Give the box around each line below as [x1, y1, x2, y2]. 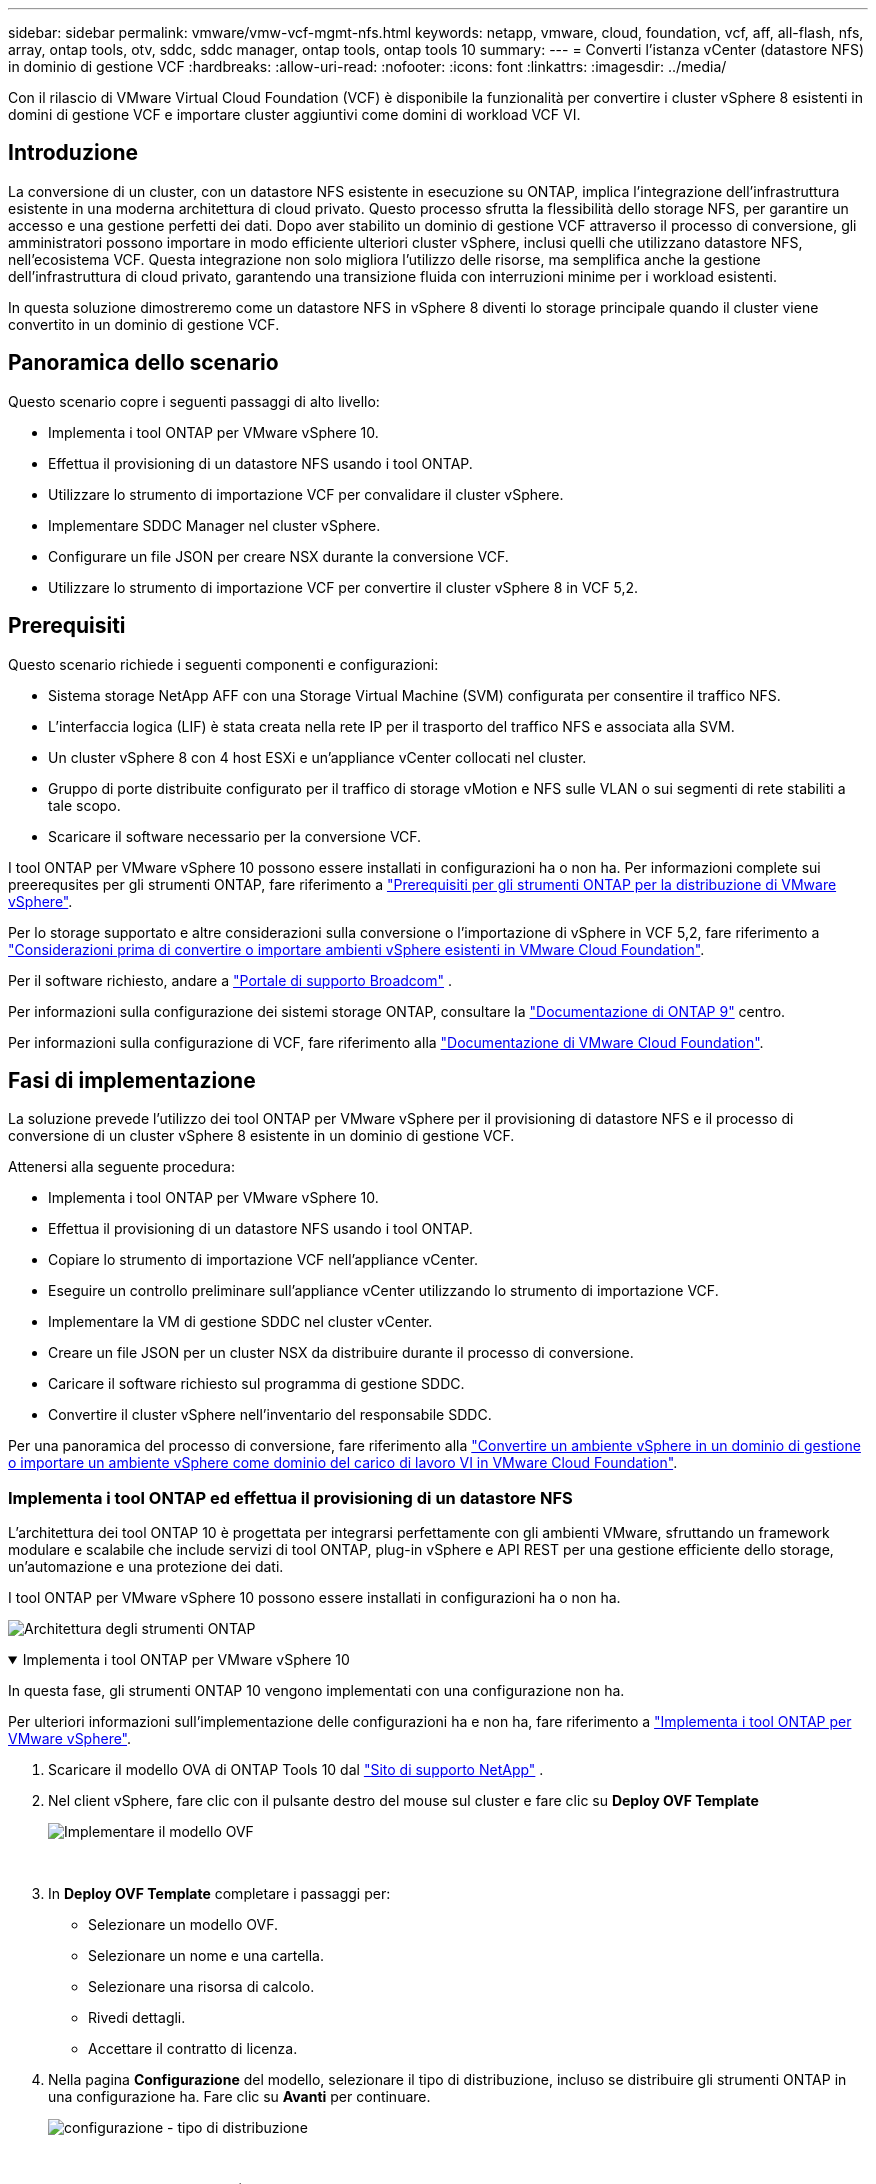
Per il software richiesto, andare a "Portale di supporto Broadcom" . [8, 971, 452, 989]
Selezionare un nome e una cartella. [88, 1947, 325, 1965]
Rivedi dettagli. [88, 2009, 186, 2027]
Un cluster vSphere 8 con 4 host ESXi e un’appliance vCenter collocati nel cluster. [48, 748, 587, 766]
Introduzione [8, 140, 139, 166]
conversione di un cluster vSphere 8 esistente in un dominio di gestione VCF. [8, 1127, 515, 1145]
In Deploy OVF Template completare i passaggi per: [48, 1885, 391, 1903]
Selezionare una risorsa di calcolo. [88, 1978, 315, 1996]
